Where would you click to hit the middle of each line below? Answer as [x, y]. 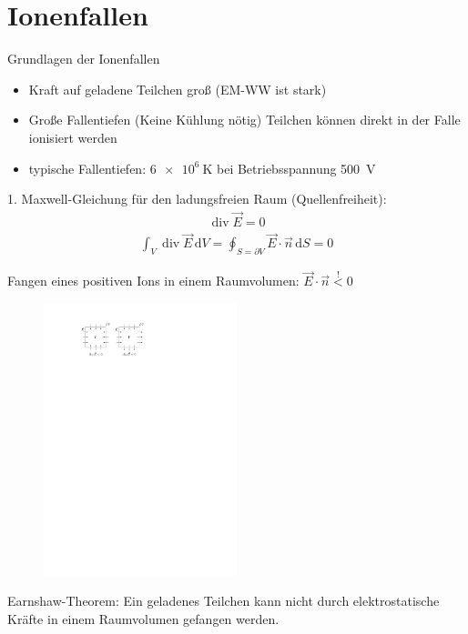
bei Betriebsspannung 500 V [296, 168]
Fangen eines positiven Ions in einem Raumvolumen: [153, 281]
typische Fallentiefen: [87, 168]
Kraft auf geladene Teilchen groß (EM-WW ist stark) [178, 89]
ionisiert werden [73, 137]
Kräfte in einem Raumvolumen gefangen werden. [143, 618]
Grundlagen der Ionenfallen [84, 59]
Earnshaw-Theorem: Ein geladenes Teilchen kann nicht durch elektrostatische [224, 601]
